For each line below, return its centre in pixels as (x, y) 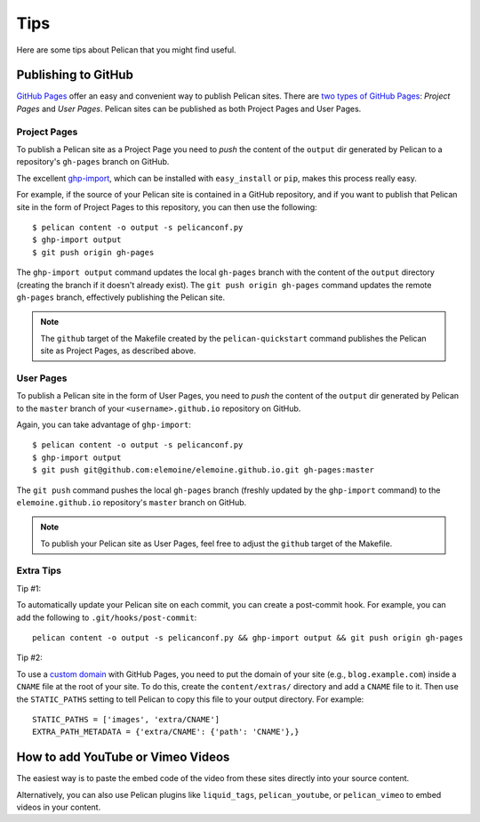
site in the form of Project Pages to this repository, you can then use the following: (167, 207)
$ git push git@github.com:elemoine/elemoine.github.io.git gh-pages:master (204, 470)
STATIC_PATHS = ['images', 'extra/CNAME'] (126, 719)
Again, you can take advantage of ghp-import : (104, 424)
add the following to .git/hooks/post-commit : (107, 617)
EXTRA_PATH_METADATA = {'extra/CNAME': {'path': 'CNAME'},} (166, 732)
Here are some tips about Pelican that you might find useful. (126, 50)
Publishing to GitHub (75, 75)
